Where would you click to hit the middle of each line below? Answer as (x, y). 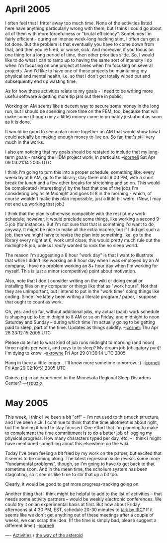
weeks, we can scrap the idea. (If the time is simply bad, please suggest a (81, 520)
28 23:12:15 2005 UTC (28, 332)
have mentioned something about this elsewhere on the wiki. (67, 443)
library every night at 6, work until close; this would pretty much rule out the (83, 240)
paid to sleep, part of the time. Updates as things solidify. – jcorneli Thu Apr (82, 327)
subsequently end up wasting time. (41, 81)
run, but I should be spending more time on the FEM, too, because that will (82, 111)
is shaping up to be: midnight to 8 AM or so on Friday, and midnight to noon (83, 317)
